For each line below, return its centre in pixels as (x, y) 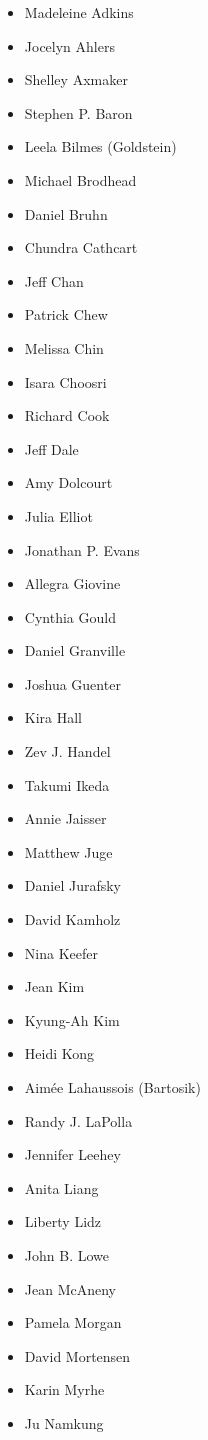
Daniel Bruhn (66, 213)
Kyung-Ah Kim (72, 1019)
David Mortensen (77, 1355)
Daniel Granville (75, 650)
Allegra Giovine (72, 583)
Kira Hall (53, 717)
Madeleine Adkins (79, 12)
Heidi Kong (59, 1053)
